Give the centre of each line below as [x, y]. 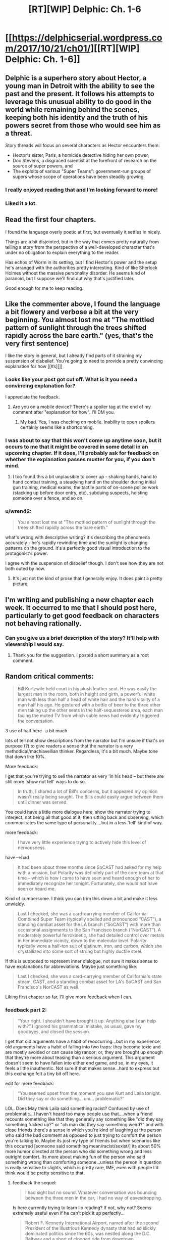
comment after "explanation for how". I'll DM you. [64, 412]
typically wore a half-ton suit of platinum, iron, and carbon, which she [90, 946]
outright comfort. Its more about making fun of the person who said [75, 1157]
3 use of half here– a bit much [36, 730]
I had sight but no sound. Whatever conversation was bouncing [91, 1192]
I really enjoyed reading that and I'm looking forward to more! [81, 190]
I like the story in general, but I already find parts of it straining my [74, 356]
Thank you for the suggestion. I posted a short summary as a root [81, 655]
